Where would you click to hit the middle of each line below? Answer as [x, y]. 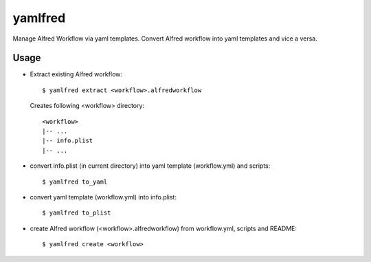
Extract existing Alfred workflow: [76, 74]
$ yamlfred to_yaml [75, 182]
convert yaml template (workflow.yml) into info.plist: [103, 197]
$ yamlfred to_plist [77, 213]
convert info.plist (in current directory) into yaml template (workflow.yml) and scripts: [150, 166]
